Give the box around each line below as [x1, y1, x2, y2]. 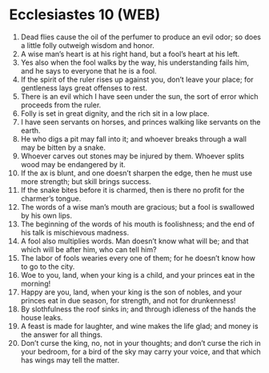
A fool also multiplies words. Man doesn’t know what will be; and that [20, 236, 249, 246]
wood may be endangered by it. [20, 159, 126, 169]
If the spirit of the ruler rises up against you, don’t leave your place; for [20, 74, 255, 84]
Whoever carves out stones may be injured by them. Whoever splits [20, 150, 245, 161]
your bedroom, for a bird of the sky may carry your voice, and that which [20, 347, 261, 356]
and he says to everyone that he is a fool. [20, 66, 157, 75]
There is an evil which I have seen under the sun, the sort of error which [20, 91, 259, 101]
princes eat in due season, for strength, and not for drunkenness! [20, 295, 236, 305]
